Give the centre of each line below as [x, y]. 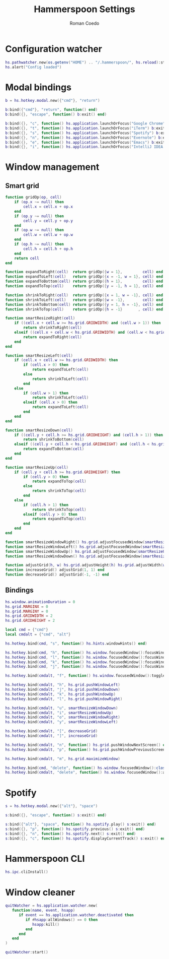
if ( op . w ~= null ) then [39, 230]
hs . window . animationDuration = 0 [40, 602]
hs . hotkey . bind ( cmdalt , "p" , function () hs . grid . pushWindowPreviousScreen [85, 749]
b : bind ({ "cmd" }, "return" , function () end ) [52, 110]
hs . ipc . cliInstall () [27, 872]
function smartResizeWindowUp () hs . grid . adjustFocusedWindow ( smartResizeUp [86, 551]
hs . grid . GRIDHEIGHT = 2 [30, 621]
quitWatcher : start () [27, 952]
